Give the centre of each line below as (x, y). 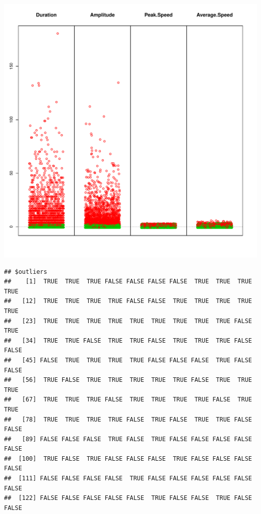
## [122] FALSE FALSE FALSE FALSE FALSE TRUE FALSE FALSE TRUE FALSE (128, 498)
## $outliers (26, 272)
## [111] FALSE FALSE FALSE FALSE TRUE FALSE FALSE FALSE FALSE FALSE (128, 479)
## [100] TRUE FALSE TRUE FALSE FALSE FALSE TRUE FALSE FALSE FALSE (128, 458)
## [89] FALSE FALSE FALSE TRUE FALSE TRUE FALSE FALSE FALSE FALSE (128, 439)
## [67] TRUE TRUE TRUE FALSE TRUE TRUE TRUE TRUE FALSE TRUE (128, 400)
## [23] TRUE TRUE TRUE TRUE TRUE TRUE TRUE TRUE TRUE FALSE (128, 321)
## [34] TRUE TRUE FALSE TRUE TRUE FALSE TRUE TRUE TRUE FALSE (128, 340)
